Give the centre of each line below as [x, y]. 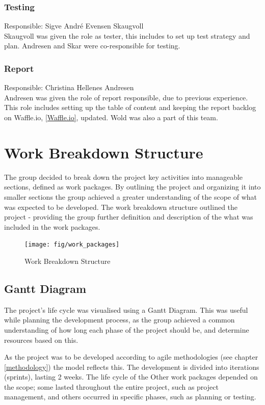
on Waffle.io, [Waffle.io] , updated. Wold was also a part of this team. [111, 117]
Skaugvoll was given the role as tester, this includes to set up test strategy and [127, 35]
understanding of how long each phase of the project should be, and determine [127, 329]
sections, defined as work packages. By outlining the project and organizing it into [132, 187]
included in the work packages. [52, 226]
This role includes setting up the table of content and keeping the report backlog [130, 107]
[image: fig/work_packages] [72, 245]
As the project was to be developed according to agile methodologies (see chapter [131, 357]
